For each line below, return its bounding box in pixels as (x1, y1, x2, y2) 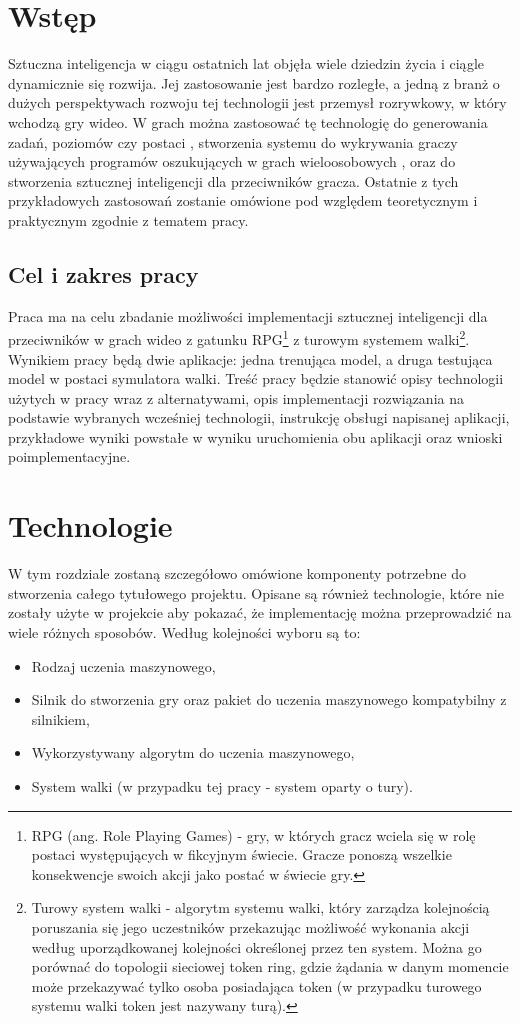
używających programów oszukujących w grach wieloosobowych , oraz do (8, 151, 456, 172)
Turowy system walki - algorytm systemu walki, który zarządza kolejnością (31, 897, 490, 918)
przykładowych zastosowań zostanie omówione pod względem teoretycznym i (8, 190, 478, 211)
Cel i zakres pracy (8, 258, 199, 289)
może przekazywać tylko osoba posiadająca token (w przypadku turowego (31, 975, 482, 996)
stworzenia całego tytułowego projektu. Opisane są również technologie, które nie (8, 582, 504, 603)
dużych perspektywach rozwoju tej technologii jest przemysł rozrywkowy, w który (8, 92, 507, 113)
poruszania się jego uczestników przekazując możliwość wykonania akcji (31, 916, 470, 937)
